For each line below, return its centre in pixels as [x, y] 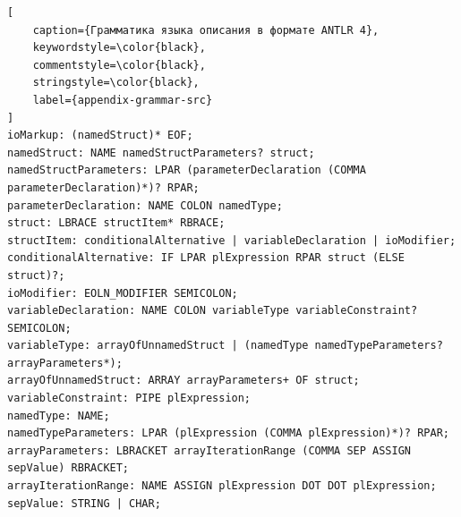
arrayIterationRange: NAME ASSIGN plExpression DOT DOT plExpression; [222, 486]
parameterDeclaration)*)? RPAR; [103, 187]
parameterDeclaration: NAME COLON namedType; [145, 205]
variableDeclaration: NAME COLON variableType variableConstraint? [213, 311]
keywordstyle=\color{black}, [119, 48]
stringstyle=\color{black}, [116, 83]
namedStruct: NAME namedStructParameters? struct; [161, 153]
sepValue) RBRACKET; [68, 468]
